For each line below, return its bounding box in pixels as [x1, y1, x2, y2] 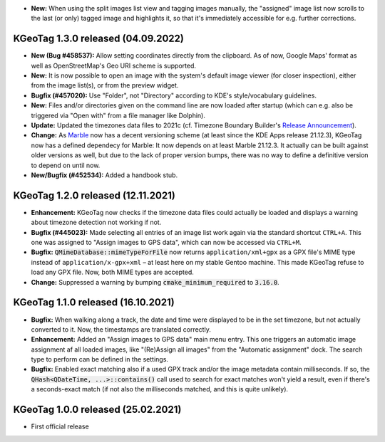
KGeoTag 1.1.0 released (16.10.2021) [13, 296, 175, 309]
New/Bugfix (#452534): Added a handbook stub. [31, 171, 178, 179]
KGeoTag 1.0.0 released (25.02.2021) [13, 404, 182, 416]
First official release [31, 422, 89, 431]
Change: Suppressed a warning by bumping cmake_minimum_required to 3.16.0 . [31, 278, 279, 286]
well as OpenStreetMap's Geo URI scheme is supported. [31, 61, 196, 70]
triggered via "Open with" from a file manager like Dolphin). [31, 111, 206, 120]
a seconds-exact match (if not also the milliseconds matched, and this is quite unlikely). [31, 385, 289, 394]
